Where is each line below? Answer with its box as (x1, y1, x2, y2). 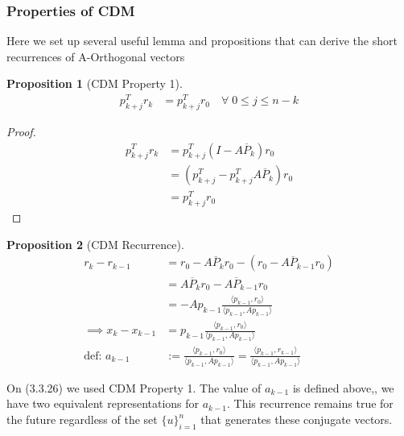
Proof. (6, 122, 36, 139)
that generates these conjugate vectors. (200, 411, 393, 428)
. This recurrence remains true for (226, 395, 394, 412)
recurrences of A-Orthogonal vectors (6, 48, 185, 64)
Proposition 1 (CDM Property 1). (6, 75, 183, 92)
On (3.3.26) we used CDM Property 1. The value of (6, 379, 262, 396)
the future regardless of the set (6, 411, 158, 428)
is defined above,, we (292, 379, 394, 396)
